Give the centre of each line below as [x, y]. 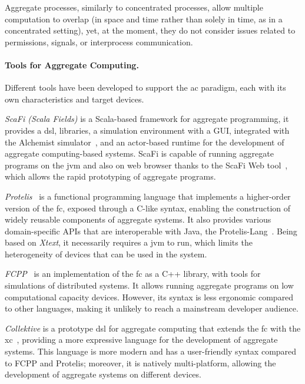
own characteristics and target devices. [74, 99]
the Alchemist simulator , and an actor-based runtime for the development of [145, 142]
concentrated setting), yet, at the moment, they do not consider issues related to [150, 30]
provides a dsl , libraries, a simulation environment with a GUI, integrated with [147, 130]
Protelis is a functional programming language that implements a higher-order [148, 196]
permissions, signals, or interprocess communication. [99, 42]
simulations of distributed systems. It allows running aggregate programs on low [149, 285]
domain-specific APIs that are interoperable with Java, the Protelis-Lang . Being [151, 231]
